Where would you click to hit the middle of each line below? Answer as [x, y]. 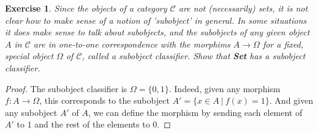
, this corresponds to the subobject [104, 100]
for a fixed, [283, 44]
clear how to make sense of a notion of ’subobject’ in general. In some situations [156, 20]
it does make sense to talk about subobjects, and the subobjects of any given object [157, 32]
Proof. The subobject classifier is [66, 88]
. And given [291, 100]
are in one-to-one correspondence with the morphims [132, 44]
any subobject [31, 112]
